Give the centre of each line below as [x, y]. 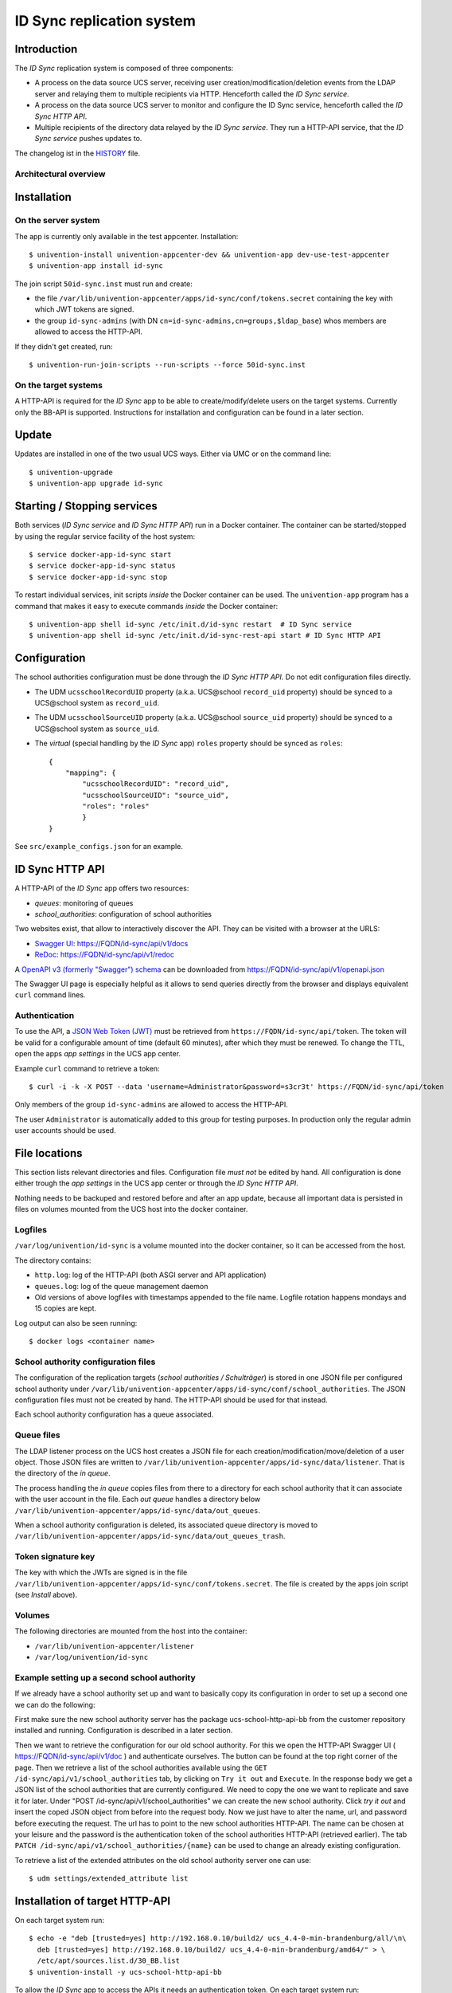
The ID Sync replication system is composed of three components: [124, 69]
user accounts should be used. [65, 1130]
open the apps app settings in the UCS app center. [98, 1054]
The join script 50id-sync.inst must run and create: [103, 284]
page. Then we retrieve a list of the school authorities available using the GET [141, 1767]
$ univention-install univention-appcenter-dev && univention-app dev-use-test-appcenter [209, 254]
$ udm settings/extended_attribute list [109, 1879]
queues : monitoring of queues [84, 903]
